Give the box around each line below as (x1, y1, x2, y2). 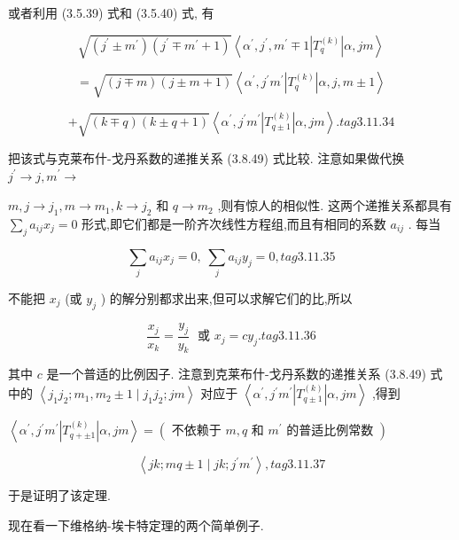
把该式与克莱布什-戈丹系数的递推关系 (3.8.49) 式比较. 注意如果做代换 (8, 148, 405, 167)
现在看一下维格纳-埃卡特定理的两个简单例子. (8, 515, 264, 534)
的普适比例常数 (286, 425, 374, 438)
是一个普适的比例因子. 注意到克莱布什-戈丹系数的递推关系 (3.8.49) (46, 364, 426, 383)
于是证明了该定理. (8, 486, 111, 505)
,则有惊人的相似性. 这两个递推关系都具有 (217, 196, 452, 215)
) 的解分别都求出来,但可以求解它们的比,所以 (100, 289, 353, 308)
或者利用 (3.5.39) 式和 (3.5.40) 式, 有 (8, 4, 214, 21)
